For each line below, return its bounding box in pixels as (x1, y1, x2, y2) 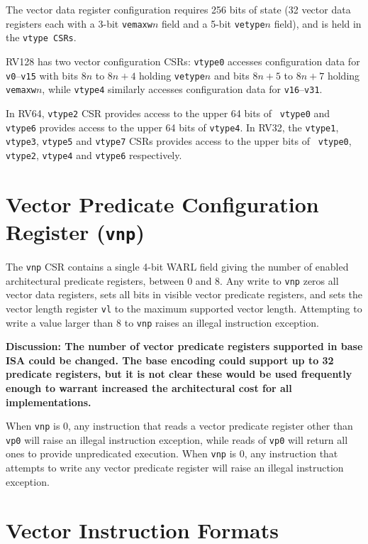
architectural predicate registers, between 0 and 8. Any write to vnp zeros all (6, 273, 339, 288)
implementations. (6, 394, 91, 409)
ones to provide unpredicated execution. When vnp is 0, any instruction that (6, 446, 338, 461)
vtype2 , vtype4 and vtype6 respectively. (6, 147, 182, 162)
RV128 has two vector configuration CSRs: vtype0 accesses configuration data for (6, 53, 360, 68)
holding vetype (139, 67, 205, 82)
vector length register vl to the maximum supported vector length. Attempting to (6, 300, 362, 315)
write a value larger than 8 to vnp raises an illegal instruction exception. (6, 315, 319, 330)
